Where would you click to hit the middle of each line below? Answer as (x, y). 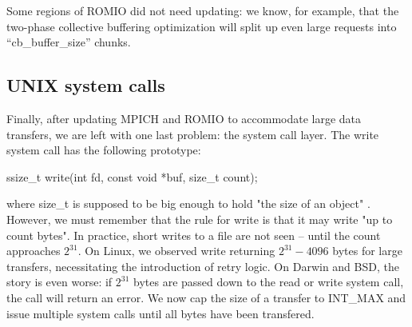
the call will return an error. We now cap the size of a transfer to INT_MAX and (206, 297)
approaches (34, 251)
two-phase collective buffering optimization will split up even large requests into (202, 26)
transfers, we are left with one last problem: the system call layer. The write (193, 134)
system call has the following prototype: (104, 150)
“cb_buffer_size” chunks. (69, 42)
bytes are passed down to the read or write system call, (269, 282)
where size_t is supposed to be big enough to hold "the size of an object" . (188, 203)
